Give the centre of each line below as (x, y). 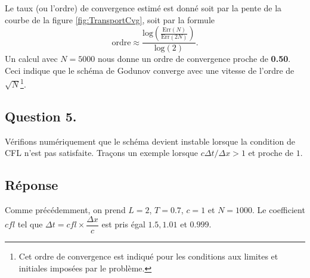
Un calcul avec (31, 59)
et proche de (271, 153)
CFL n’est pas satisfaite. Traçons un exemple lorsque (102, 153)
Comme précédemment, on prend (65, 210)
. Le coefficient (279, 210)
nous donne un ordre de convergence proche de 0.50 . (194, 59)
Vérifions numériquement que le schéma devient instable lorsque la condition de (150, 141)
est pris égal (123, 224)
